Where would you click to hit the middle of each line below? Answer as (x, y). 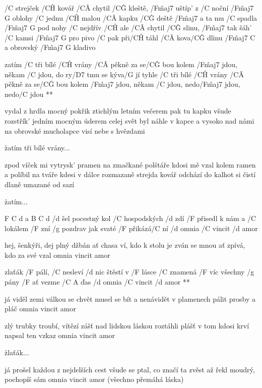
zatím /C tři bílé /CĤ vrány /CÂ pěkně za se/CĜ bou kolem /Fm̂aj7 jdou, (121, 64)
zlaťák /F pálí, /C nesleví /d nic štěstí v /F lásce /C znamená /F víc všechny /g (129, 272)
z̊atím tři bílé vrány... (37, 148)
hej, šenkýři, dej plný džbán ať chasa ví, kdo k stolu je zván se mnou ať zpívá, (125, 245)
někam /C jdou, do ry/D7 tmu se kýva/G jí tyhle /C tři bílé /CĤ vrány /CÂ (124, 74)
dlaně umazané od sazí (40, 184)
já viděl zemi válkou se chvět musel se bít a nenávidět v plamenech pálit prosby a (130, 298)
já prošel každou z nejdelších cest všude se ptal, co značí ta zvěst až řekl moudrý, (130, 369)
